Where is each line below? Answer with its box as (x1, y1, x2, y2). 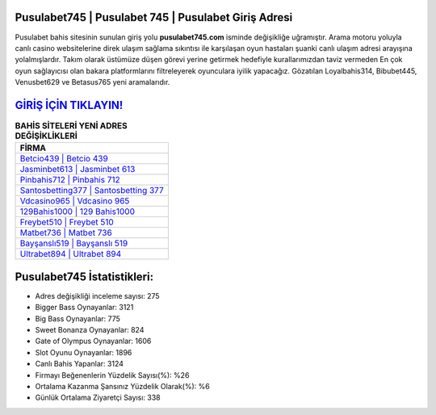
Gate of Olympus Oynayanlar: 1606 (35, 336, 152, 346)
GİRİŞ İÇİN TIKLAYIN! (15, 98, 124, 112)
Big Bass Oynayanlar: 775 (35, 313, 121, 323)
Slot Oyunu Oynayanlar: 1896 (35, 347, 132, 357)
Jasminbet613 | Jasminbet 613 (19, 164, 136, 175)
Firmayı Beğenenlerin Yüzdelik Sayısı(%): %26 (35, 370, 190, 379)
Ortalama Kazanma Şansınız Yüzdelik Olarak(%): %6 (35, 382, 210, 391)
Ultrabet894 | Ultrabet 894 (19, 249, 122, 260)
